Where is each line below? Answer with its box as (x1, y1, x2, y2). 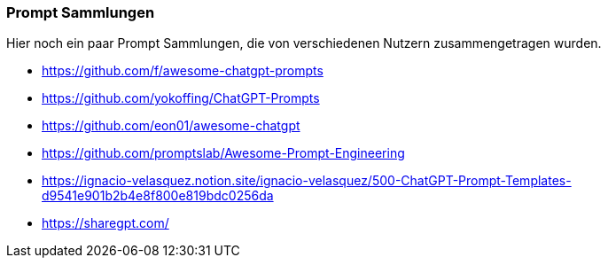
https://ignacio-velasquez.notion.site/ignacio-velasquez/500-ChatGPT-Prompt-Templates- (42, 173, 572, 189)
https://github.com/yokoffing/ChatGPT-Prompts (42, 90, 320, 106)
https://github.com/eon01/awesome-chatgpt (42, 118, 300, 134)
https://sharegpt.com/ (42, 215, 169, 231)
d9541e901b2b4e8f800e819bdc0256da (42, 188, 274, 204)
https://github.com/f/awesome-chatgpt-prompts (42, 63, 323, 79)
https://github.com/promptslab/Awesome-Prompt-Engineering (42, 145, 405, 161)
